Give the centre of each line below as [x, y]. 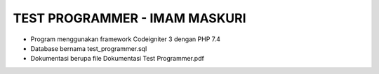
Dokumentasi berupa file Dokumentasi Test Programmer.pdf [118, 59]
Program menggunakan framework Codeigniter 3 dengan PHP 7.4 [126, 39]
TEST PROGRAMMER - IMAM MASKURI [129, 18]
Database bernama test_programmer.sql [89, 48]
